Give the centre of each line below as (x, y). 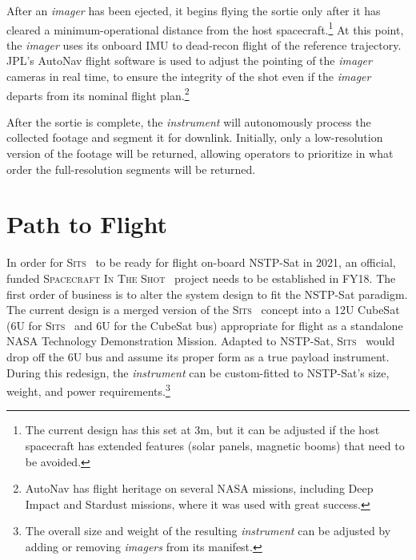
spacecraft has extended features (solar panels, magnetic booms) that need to (215, 445)
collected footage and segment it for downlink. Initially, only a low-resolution (195, 137)
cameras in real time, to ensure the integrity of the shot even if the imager (189, 77)
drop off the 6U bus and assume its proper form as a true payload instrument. (198, 356)
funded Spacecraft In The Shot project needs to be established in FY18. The (201, 278)
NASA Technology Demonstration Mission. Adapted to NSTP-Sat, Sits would (201, 341)
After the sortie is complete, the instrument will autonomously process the (189, 121)
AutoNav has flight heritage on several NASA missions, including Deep (199, 488)
